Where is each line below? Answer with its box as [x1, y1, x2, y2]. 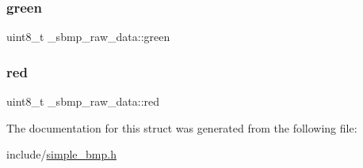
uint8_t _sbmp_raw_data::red [6, 93, 160, 110]
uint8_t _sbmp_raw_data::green [6, 28, 170, 45]
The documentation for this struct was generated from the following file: [6, 119, 357, 136]
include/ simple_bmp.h [6, 146, 117, 162]
